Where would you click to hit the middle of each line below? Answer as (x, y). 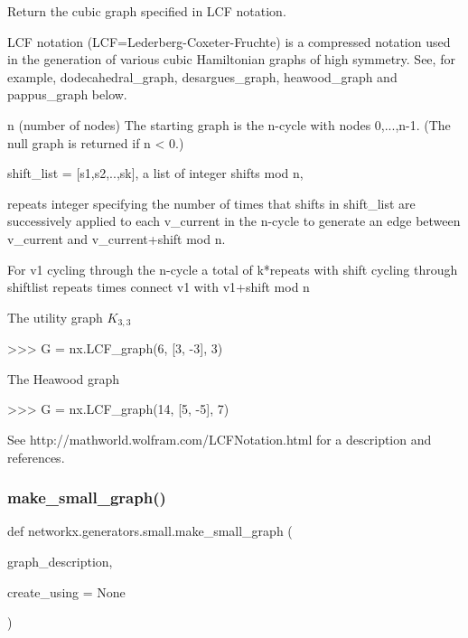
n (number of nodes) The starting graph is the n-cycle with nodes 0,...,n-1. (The (229, 124)
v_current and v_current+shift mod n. (117, 238)
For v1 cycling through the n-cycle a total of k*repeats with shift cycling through (233, 269)
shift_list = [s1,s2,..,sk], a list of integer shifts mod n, (155, 173)
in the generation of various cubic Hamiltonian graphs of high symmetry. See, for (231, 59)
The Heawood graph (64, 378)
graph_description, (60, 561)
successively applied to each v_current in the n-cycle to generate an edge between (234, 221)
